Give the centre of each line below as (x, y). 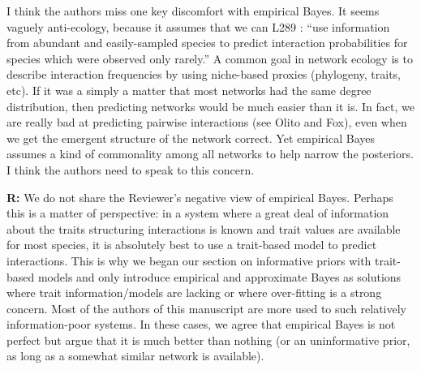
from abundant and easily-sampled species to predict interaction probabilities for (207, 43)
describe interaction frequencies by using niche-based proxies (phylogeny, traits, (204, 74)
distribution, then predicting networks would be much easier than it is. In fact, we (210, 106)
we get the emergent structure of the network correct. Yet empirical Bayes (191, 138)
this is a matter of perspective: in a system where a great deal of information (198, 213)
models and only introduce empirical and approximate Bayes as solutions (219, 276)
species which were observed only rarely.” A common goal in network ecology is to (210, 58)
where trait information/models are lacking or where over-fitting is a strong (194, 293)
